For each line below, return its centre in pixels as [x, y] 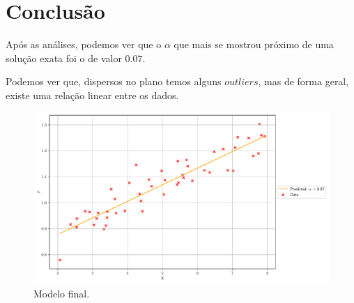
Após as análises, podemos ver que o [84, 44]
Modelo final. [62, 294]
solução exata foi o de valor [64, 58]
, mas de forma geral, [303, 81]
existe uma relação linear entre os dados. [92, 95]
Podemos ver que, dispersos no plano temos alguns [114, 81]
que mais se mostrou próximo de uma [254, 44]
